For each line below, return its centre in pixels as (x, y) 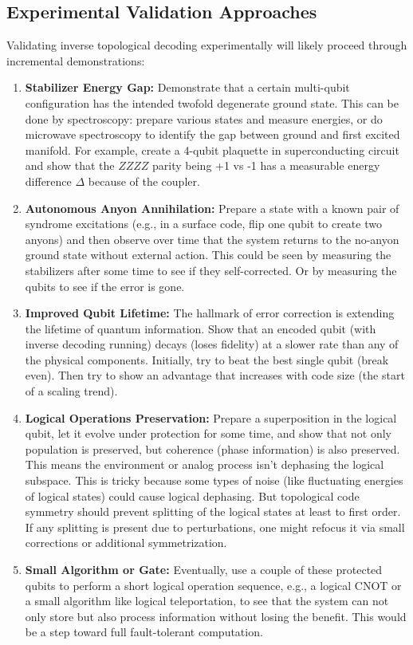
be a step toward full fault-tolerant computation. (144, 632)
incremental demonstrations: (76, 60)
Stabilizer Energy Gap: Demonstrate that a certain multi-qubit (187, 87)
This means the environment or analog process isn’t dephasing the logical (205, 464)
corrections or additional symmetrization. (126, 543)
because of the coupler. (144, 181)
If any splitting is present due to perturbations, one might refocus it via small (215, 527)
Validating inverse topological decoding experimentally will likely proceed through (207, 45)
